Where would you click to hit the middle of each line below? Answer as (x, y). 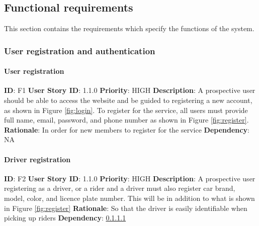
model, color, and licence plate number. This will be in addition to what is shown (129, 198)
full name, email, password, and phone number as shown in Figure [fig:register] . (126, 120)
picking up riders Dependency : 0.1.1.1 (65, 218)
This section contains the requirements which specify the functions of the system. (129, 28)
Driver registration (37, 159)
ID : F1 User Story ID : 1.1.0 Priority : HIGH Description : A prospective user (130, 90)
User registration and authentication (80, 50)
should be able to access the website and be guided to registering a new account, (128, 100)
